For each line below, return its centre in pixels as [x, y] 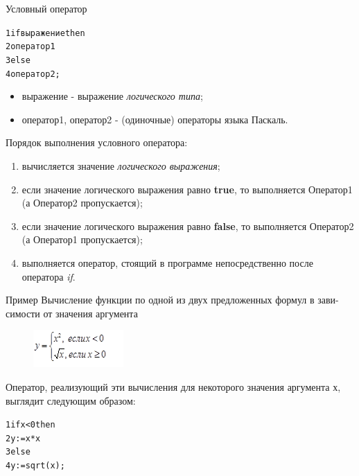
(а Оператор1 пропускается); [82, 239]
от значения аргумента [90, 313]
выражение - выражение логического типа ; [112, 96]
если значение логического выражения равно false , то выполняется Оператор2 [188, 226]
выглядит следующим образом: [71, 400]
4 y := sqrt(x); [35, 466]
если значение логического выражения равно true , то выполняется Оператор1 [187, 189]
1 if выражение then [45, 33]
